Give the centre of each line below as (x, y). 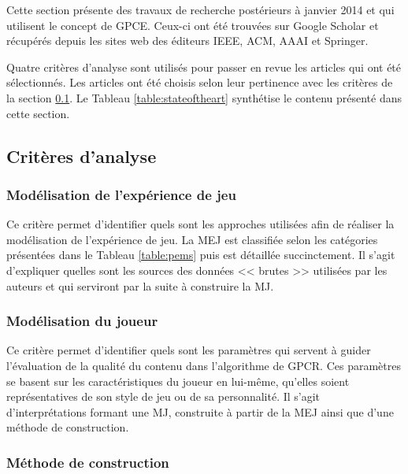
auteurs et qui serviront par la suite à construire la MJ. (140, 285)
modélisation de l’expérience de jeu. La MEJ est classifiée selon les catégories (192, 239)
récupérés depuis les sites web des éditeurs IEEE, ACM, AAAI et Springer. (187, 41)
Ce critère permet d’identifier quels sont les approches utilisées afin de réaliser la (200, 224)
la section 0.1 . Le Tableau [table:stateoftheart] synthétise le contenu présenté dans (204, 97)
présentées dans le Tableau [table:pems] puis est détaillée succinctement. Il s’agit (201, 255)
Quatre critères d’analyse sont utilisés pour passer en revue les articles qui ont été (204, 67)
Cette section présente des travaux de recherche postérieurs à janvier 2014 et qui (200, 9)
